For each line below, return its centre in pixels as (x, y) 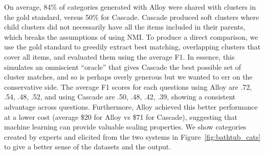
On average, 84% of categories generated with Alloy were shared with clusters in (130, 7)
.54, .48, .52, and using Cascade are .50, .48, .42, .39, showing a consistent (120, 97)
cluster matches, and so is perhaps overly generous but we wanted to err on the (128, 77)
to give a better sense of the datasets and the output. (88, 147)
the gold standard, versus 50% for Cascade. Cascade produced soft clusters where (132, 17)
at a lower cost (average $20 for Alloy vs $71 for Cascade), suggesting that (121, 117)
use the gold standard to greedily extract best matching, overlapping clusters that (132, 47)
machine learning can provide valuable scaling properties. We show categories (125, 127)
